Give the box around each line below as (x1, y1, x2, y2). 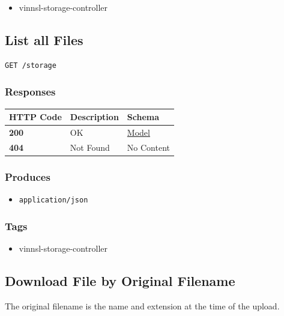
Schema (127, 111, 160, 123)
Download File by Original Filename (5, 271, 235, 290)
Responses (5, 84, 56, 99)
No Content (127, 141, 171, 153)
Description (70, 111, 119, 123)
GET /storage (5, 61, 56, 70)
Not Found (70, 141, 110, 153)
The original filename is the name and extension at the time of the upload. (5, 299, 280, 312)
